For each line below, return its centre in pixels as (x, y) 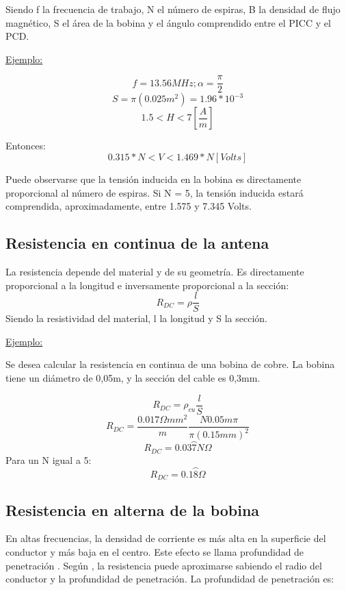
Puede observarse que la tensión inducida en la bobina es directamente (154, 179)
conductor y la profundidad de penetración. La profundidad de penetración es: (170, 579)
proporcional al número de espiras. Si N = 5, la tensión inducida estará (155, 192)
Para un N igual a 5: (49, 459)
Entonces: (26, 146)
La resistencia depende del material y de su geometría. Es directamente (155, 272)
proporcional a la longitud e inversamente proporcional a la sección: (147, 285)
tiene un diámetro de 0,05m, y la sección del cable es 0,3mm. (133, 378)
